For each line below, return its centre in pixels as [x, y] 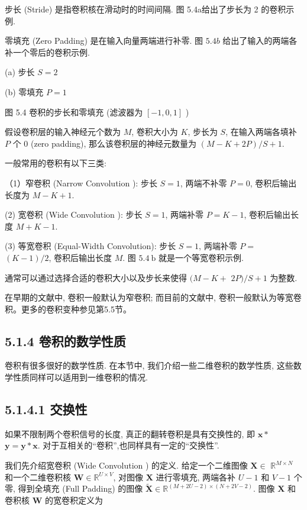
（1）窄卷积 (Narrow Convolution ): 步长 [81, 183]
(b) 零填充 [24, 91]
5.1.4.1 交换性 [46, 409]
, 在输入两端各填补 [261, 132]
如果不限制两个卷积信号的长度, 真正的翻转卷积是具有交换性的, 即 [130, 433]
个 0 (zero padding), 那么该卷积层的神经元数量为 [105, 143]
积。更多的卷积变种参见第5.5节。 [68, 309]
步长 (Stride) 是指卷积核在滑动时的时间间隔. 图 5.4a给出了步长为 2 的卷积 [146, 9]
